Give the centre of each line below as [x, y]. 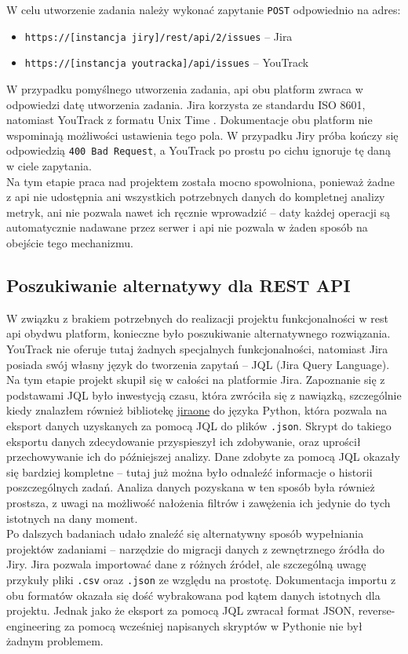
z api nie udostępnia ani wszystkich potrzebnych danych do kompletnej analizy [196, 197]
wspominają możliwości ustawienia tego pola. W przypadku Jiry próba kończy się [202, 135]
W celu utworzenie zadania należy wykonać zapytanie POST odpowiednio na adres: [204, 9]
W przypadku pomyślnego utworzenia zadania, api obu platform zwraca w [185, 88]
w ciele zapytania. [49, 166]
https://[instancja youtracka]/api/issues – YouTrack [167, 62]
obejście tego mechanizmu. [70, 242]
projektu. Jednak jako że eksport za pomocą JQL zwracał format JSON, [180, 610]
